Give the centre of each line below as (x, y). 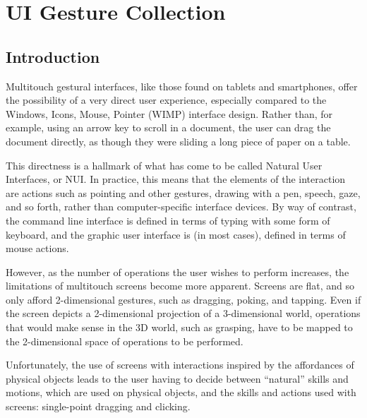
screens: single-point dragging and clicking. (98, 406)
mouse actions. (37, 248)
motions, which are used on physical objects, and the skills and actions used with (181, 392)
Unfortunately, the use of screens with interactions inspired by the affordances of (180, 365)
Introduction (53, 56)
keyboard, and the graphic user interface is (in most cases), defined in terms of (176, 234)
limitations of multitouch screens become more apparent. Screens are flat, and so (180, 286)
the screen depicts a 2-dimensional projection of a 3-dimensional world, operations (183, 313)
